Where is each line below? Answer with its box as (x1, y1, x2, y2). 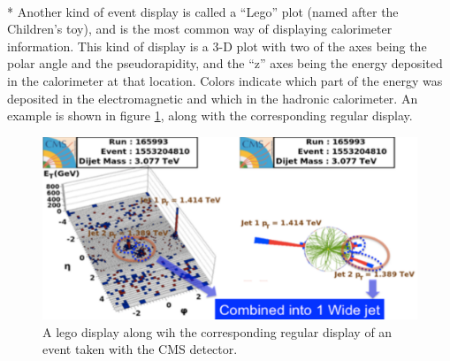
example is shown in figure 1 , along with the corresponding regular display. (7, 106, 413, 125)
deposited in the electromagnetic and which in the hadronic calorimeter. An (7, 88, 418, 107)
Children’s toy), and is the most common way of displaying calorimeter (7, 19, 393, 38)
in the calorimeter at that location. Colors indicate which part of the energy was (7, 71, 443, 89)
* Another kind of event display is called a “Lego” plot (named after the (7, 2, 399, 20)
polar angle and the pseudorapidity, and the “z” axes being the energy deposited (7, 54, 443, 73)
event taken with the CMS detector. (42, 340, 238, 358)
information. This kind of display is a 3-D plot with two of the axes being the (7, 36, 427, 55)
